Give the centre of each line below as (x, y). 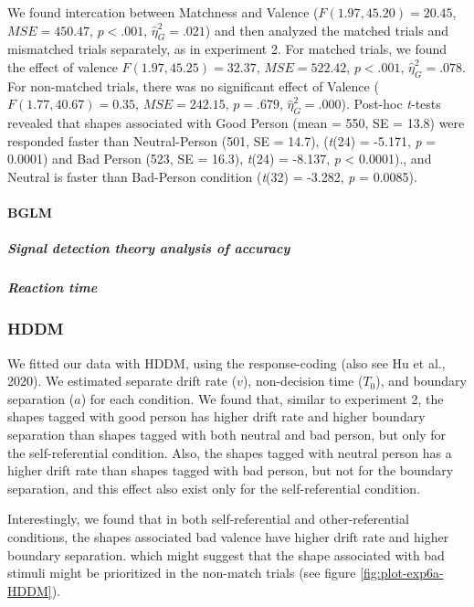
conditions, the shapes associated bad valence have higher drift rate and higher (228, 536)
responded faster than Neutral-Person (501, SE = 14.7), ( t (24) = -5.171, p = (222, 140)
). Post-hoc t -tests (391, 104)
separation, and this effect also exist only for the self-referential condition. (214, 488)
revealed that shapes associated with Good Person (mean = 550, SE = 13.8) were (236, 123)
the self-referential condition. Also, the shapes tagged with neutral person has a (230, 452)
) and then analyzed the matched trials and (327, 30)
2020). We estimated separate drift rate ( (122, 381)
